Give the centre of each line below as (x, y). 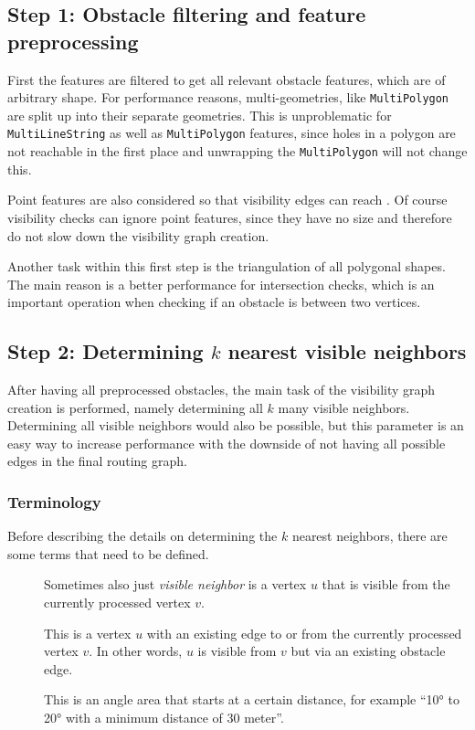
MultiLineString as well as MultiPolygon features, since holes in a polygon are (232, 133)
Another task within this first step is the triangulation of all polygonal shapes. (227, 266)
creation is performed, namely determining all (135, 407)
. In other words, (136, 651)
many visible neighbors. (344, 407)
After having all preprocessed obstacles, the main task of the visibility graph (222, 390)
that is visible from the (386, 584)
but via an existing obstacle (368, 651)
